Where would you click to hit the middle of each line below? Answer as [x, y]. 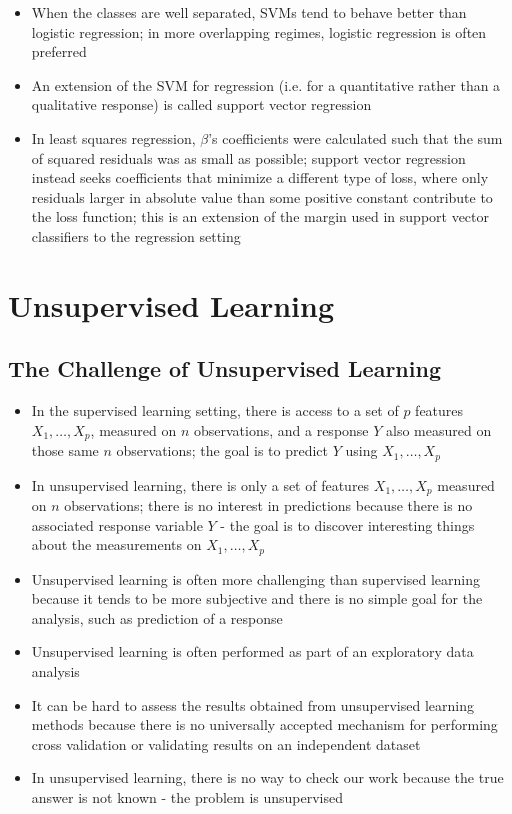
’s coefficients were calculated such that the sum [355, 137]
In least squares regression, [113, 137]
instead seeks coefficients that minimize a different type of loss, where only [260, 177]
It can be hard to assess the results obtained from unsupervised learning [252, 704]
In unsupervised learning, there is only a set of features [200, 484]
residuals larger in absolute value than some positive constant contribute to [262, 196]
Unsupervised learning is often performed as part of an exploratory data [252, 651]
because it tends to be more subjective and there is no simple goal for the [257, 598]
